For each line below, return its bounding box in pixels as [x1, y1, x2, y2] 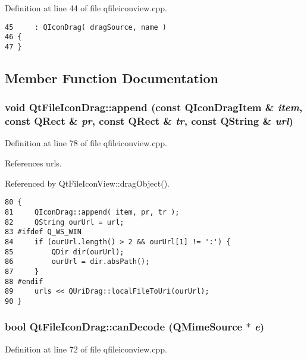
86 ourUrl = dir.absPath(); [5, 257, 150, 266]
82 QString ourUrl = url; [5, 218, 124, 226]
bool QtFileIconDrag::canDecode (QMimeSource [5, 319, 243, 334]
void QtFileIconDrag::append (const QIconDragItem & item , [5, 100, 303, 115]
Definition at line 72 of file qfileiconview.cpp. [5, 342, 167, 355]
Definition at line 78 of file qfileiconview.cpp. [5, 137, 167, 149]
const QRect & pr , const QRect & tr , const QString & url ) [5, 114, 293, 128]
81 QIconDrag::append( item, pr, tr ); [5, 207, 180, 216]
